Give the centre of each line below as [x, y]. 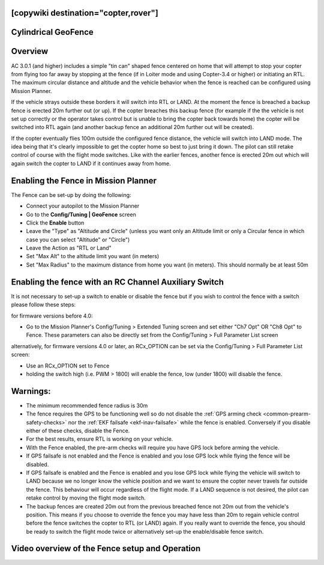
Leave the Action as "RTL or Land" [69, 248]
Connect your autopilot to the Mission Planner [83, 206]
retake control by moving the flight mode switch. [86, 498]
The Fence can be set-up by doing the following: [71, 195]
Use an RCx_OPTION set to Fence [68, 366]
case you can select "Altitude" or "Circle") [78, 240]
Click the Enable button [55, 223]
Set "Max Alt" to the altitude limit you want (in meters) [93, 256]
